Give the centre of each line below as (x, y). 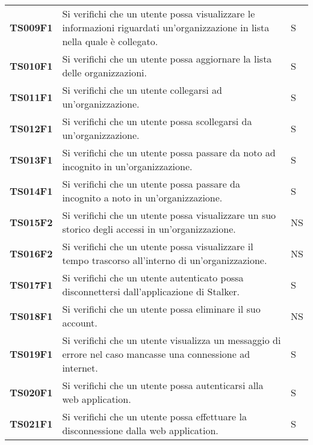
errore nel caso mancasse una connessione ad (156, 354)
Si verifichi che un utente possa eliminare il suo (161, 309)
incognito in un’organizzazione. (127, 166)
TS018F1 (31, 316)
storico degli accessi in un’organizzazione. (149, 229)
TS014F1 (31, 191)
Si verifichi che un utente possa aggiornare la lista (167, 59)
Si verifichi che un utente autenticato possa (153, 278)
